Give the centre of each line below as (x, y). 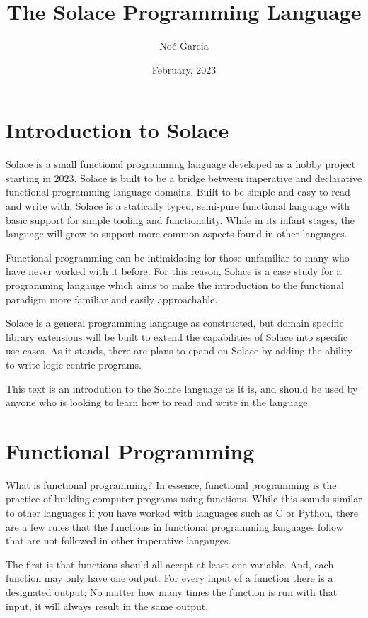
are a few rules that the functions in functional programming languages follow (174, 526)
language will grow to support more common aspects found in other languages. (177, 234)
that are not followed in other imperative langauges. (119, 540)
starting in (28, 178)
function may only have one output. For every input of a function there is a (169, 578)
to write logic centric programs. (74, 364)
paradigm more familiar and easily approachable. (112, 299)
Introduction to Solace (117, 130)
